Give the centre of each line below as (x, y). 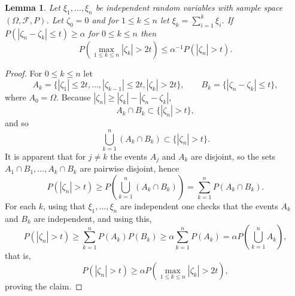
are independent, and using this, (93, 218)
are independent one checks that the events (199, 205)
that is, (18, 256)
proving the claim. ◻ (44, 286)
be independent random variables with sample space (189, 7)
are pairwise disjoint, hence (130, 168)
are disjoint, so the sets (233, 156)
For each (20, 205)
